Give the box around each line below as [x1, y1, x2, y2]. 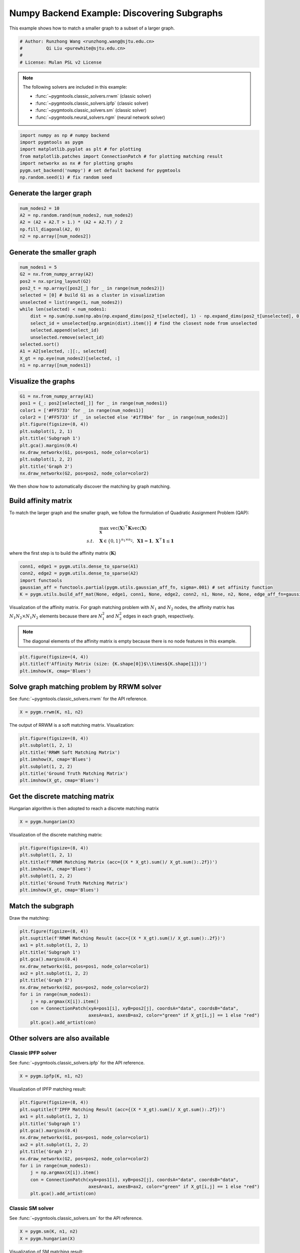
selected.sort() [19, 341, 60, 347]
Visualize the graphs [9, 377, 75, 385]
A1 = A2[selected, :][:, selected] [19, 348, 107, 354]
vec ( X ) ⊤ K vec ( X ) [109, 524, 147, 531]
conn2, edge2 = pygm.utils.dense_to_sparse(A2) [19, 570, 138, 576]
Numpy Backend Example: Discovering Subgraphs [9, 8, 223, 19]
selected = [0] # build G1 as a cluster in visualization [19, 292, 165, 298]
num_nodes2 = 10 [19, 205, 60, 211]
